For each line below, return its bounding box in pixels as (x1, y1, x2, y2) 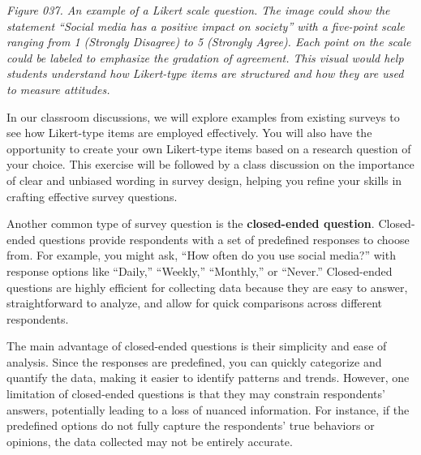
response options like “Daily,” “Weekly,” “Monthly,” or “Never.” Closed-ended (6, 262, 393, 279)
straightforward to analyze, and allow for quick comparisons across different (6, 294, 383, 311)
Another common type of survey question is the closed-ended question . (6, 215, 375, 232)
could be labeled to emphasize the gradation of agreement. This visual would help (6, 49, 404, 66)
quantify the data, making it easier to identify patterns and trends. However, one (6, 369, 410, 386)
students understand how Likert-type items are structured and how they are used (6, 65, 404, 82)
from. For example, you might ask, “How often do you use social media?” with (6, 247, 396, 264)
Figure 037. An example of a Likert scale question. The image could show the (6, 2, 390, 18)
